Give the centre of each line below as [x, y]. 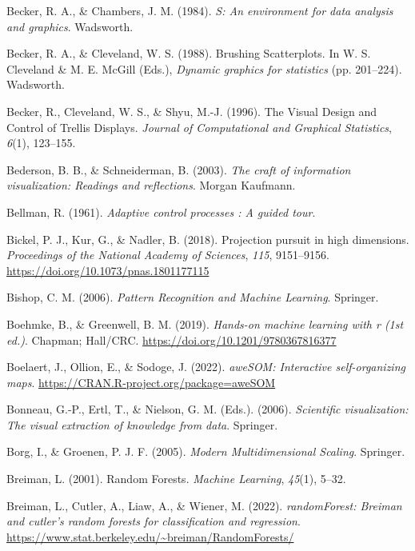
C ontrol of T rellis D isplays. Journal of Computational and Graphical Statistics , [199, 127]
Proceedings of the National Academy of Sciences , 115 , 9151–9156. [168, 255]
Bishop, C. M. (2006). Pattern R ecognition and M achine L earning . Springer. [193, 297]
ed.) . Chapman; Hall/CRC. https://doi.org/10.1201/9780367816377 [172, 339]
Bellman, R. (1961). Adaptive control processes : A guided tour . [161, 212]
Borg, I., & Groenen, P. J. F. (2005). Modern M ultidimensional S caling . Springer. [206, 451]
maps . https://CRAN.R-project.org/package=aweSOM [141, 382]
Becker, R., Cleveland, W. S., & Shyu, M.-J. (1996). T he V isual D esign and [192, 111]
